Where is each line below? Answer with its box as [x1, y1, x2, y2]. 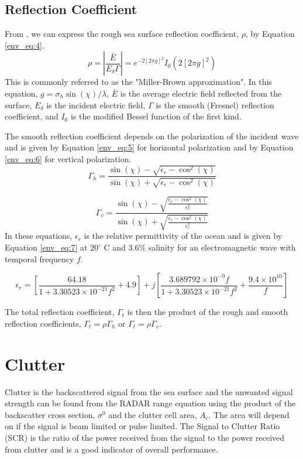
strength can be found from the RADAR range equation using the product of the [5, 397, 296, 409]
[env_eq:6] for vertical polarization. [5, 152, 132, 165]
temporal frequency [5, 252, 74, 265]
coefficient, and [5, 110, 58, 122]
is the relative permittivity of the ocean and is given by [84, 229, 283, 242]
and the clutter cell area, [108, 408, 197, 420]
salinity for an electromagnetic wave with [148, 241, 296, 254]
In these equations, [5, 229, 73, 242]
